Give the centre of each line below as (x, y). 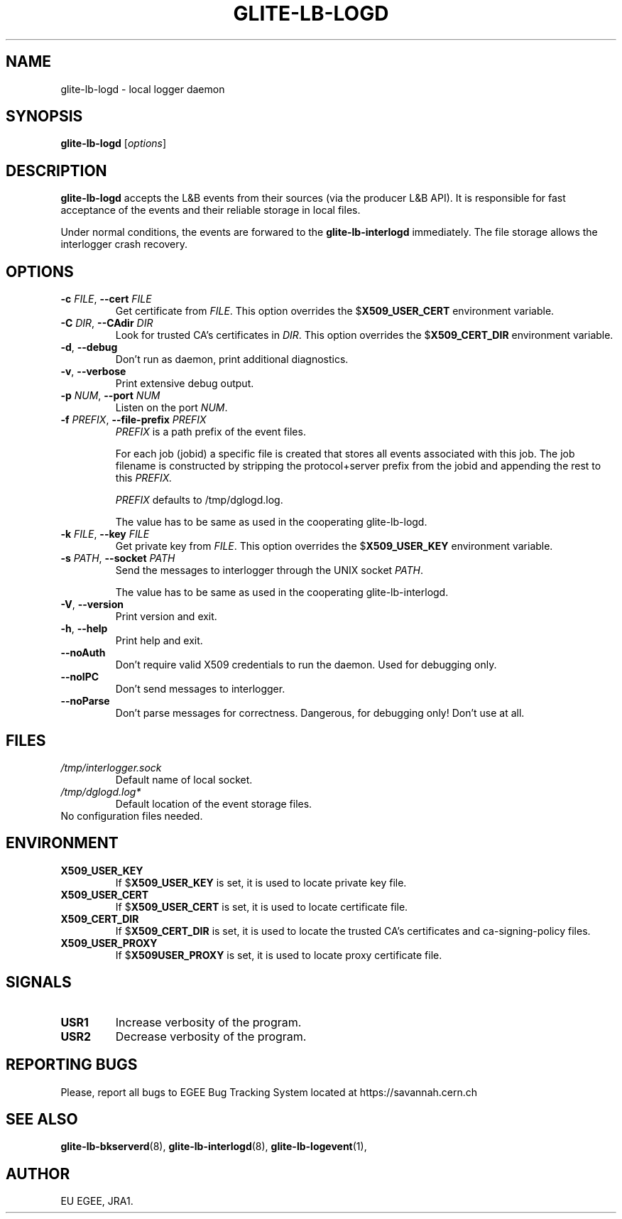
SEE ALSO (42, 1119)
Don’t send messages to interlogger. (200, 689)
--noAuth (83, 653)
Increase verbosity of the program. (208, 1022)
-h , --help (84, 629)
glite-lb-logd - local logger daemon (143, 89)
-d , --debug (89, 347)
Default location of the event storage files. (214, 803)
